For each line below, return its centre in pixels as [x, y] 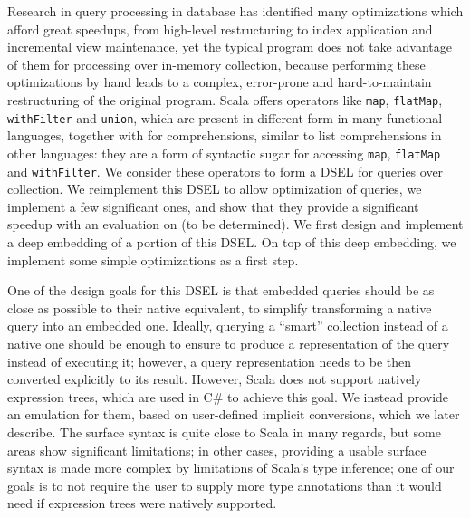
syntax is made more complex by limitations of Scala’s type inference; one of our [231, 468]
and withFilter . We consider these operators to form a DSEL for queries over [225, 171]
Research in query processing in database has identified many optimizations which [235, 11]
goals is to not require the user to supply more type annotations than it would [225, 485]
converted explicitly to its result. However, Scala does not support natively [215, 379]
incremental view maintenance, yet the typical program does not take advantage [230, 47]
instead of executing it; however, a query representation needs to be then [210, 361]
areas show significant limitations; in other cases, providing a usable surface [217, 450]
